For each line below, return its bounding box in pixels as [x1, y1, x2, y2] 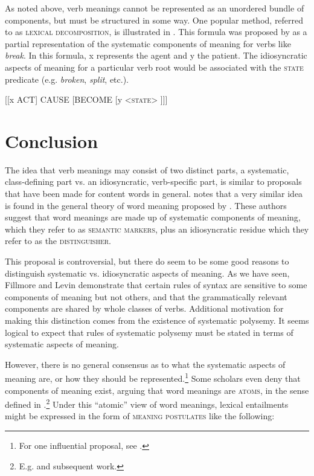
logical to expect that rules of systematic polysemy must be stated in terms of [5, 326, 293, 338]
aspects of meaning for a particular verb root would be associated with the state [5, 60, 304, 73]
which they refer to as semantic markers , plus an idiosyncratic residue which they [5, 222, 309, 235]
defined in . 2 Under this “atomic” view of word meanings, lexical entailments [5, 396, 289, 410]
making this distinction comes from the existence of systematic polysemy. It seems [5, 314, 309, 326]
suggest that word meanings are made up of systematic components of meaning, [5, 211, 301, 224]
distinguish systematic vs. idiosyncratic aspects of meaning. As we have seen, [5, 266, 290, 279]
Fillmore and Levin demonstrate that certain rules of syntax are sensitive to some [5, 278, 307, 291]
